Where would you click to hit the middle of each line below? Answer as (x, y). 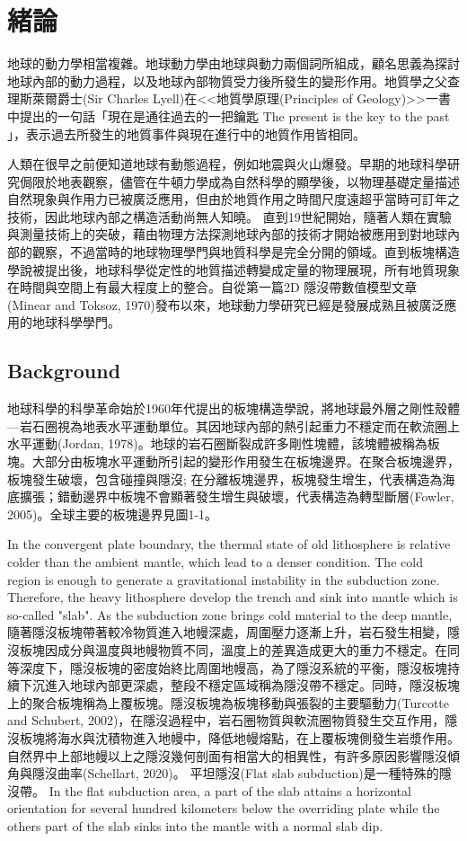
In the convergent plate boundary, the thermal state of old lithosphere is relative (229, 544)
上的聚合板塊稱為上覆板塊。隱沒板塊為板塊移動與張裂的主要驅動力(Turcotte (228, 702)
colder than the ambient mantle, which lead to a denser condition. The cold (215, 561)
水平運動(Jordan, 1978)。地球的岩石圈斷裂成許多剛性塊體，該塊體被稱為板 (224, 443)
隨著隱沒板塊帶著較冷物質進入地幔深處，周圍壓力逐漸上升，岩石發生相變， (227, 632)
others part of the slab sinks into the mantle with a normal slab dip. (195, 825)
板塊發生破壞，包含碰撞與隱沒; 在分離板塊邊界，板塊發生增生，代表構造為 (225, 478)
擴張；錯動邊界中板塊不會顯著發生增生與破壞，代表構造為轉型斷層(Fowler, (237, 496)
